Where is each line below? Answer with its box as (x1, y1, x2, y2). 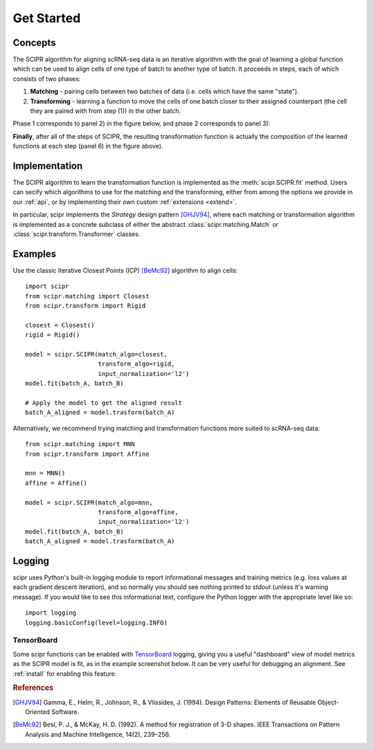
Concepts (12, 37, 56, 49)
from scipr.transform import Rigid (25, 302, 146, 310)
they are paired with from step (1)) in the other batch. (30, 107, 181, 115)
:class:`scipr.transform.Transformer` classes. (12, 230, 141, 239)
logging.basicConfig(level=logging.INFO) (25, 618, 168, 627)
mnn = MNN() (25, 469, 66, 477)
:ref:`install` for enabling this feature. (12, 670, 117, 678)
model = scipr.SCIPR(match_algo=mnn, (25, 498, 154, 506)
